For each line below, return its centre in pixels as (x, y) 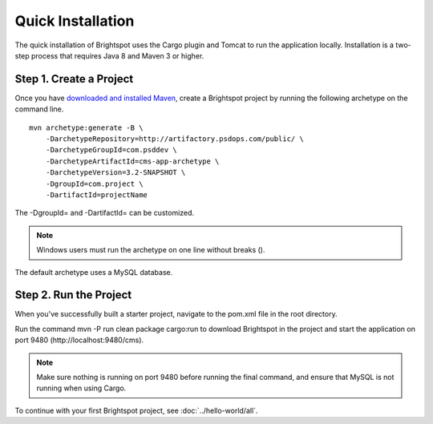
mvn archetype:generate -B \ (86, 127)
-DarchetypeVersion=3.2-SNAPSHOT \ (115, 173)
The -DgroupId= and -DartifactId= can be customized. (105, 213)
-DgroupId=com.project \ (94, 184)
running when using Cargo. (81, 388)
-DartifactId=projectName (97, 195)
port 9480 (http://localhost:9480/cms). (79, 340)
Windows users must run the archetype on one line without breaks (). (151, 250)
